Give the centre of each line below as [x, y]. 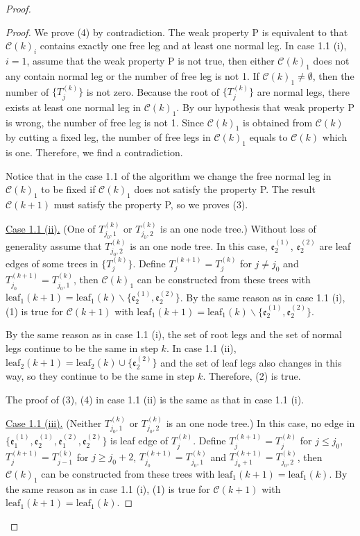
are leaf [335, 245]
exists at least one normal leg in [74, 107]
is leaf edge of [139, 441]
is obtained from [278, 122]
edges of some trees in [52, 263]
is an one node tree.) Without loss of [238, 228]
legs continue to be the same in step [82, 347]
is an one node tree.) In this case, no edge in [260, 422]
